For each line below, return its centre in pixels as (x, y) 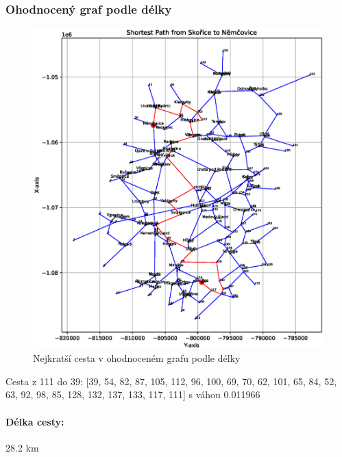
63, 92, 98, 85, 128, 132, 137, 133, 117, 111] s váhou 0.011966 (133, 394)
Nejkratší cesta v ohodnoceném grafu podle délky (137, 358)
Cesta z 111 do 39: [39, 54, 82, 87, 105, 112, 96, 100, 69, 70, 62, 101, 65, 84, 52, (171, 381)
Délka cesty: (35, 421)
